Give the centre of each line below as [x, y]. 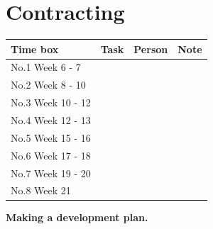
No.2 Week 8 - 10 [48, 85]
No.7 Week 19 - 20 [51, 173]
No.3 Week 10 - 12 [51, 102]
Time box [35, 49]
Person [151, 49]
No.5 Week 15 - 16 [51, 137]
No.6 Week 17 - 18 [51, 155]
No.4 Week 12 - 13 [51, 120]
